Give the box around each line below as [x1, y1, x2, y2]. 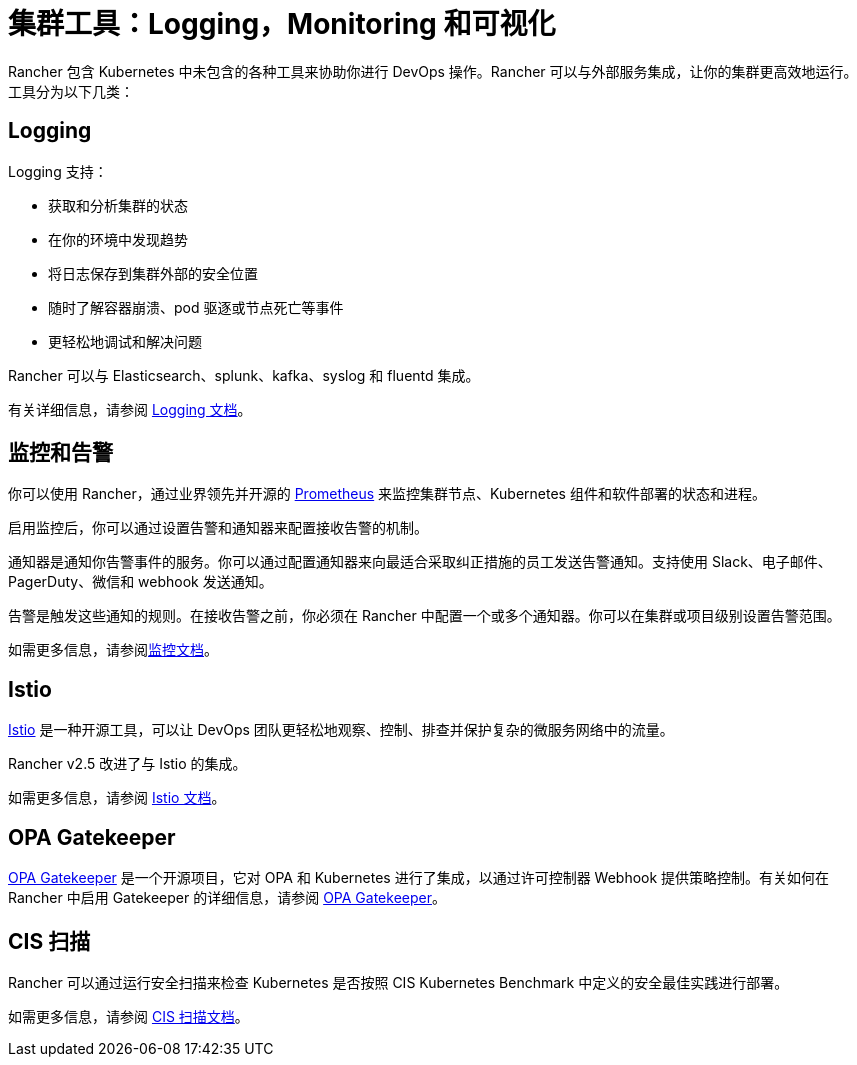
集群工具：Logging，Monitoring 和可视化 [8, 7, 556, 41]
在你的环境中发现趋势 [48, 230, 188, 248]
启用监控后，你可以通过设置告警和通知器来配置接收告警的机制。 [8, 519, 428, 537]
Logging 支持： [8, 162, 108, 180]
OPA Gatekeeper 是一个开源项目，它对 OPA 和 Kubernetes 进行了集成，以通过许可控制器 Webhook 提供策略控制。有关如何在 [8, 869, 830, 887]
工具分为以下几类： [8, 82, 134, 100]
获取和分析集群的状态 [48, 196, 188, 214]
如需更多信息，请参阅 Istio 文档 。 [8, 789, 226, 807]
